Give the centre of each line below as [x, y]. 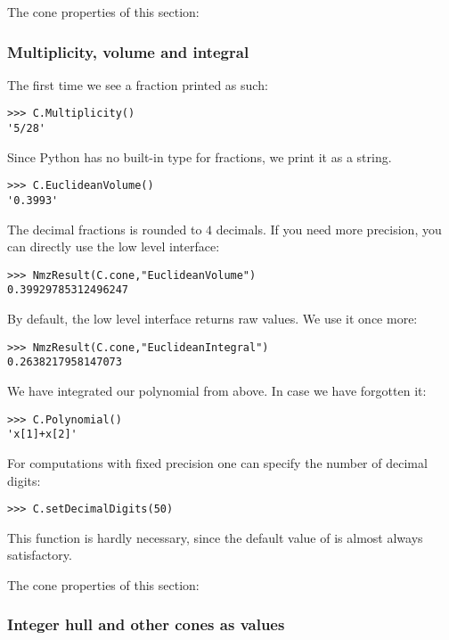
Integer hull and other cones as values [146, 624]
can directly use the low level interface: [114, 246]
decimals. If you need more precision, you [329, 229]
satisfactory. [40, 555]
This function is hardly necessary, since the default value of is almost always [215, 537]
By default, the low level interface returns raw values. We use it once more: [212, 319]
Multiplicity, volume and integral [128, 51]
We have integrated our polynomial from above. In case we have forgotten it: [217, 391]
